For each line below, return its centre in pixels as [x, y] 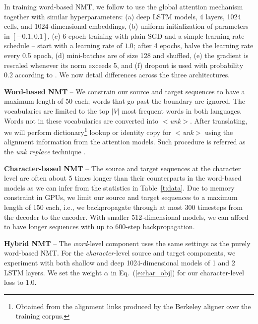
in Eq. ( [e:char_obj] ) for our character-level [177, 272]
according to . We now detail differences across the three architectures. [123, 75]
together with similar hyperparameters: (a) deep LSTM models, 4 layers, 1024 [123, 16]
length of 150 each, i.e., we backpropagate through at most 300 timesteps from [123, 207]
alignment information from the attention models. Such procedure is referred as [125, 142]
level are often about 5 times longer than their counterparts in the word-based [123, 178]
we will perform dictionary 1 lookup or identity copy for [88, 131]
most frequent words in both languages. [182, 110]
